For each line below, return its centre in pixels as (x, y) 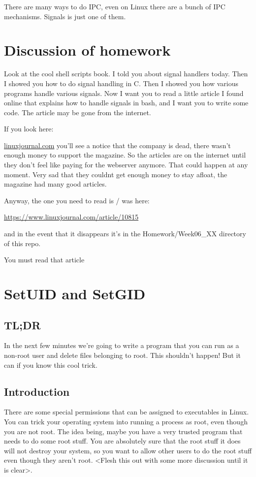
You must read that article (44, 260)
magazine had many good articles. (55, 184)
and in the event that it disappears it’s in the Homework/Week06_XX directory (125, 234)
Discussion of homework (87, 50)
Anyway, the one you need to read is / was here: (77, 200)
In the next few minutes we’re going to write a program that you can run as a (122, 345)
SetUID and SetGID (75, 293)
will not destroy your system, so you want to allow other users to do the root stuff (128, 450)
